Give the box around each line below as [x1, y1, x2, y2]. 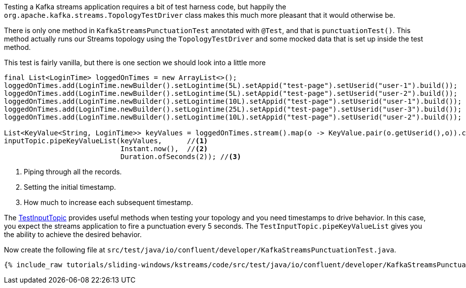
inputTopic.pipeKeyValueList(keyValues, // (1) [4, 137, 208, 145]
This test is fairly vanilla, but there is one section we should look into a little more [4, 58, 266, 67]
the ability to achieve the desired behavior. [4, 230, 142, 239]
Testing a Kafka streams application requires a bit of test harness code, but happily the [4, 2, 286, 11]
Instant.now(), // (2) [120, 145, 208, 153]
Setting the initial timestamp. [24, 183, 116, 191]
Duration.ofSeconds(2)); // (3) [120, 153, 241, 161]
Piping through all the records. [24, 167, 122, 176]
